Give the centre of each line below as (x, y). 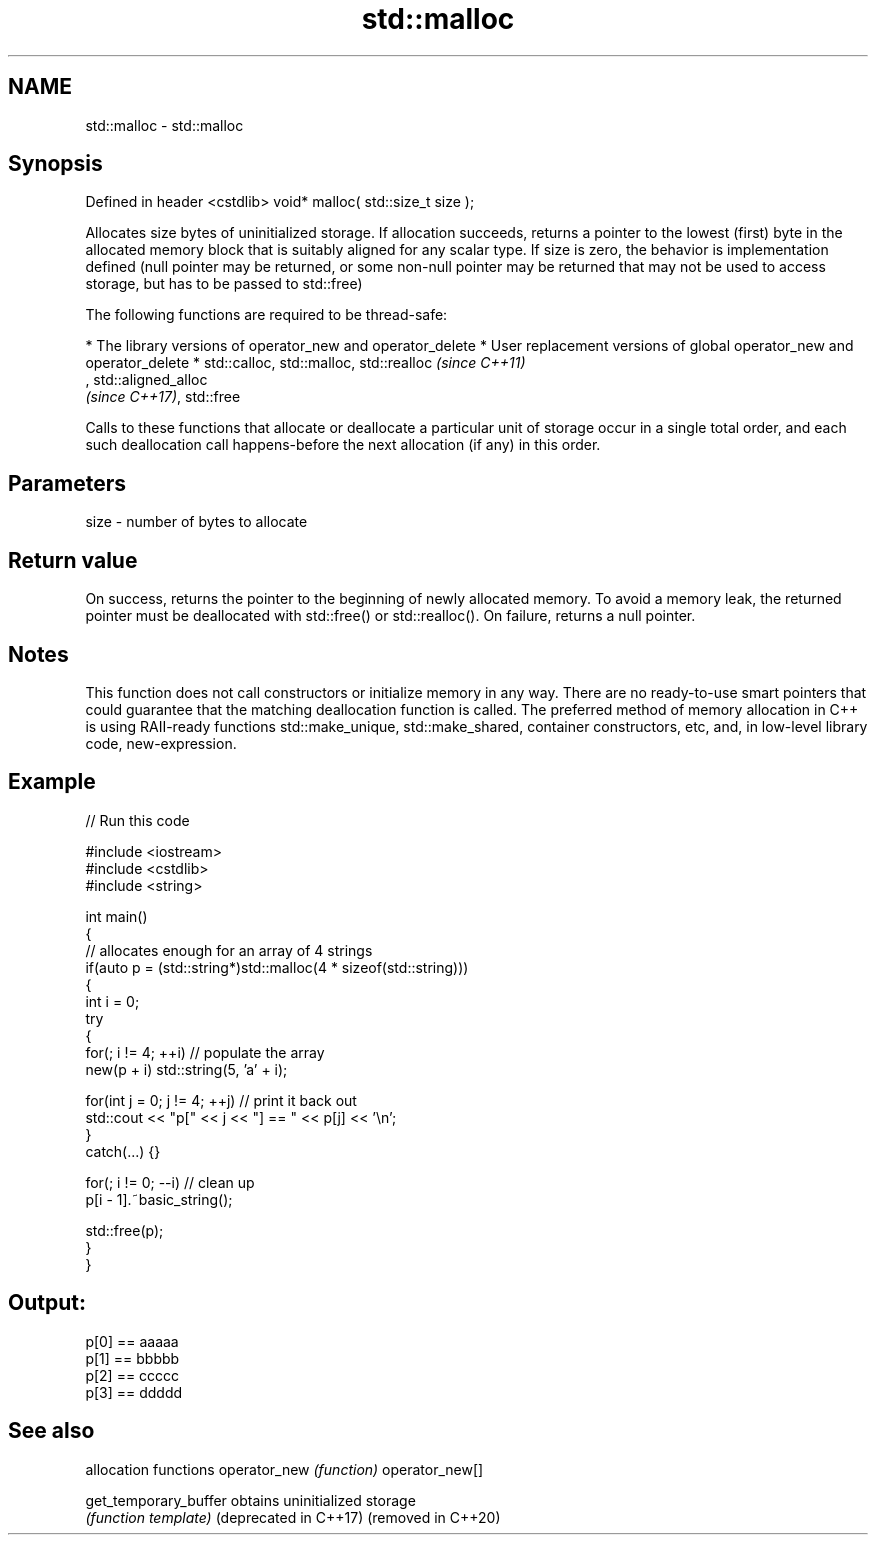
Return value (73, 560)
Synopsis (55, 164)
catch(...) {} (123, 1151)
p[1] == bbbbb (132, 1358)
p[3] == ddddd (134, 1392)
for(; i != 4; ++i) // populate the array (205, 1052)
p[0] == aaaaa (132, 1341)
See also (51, 1431)
